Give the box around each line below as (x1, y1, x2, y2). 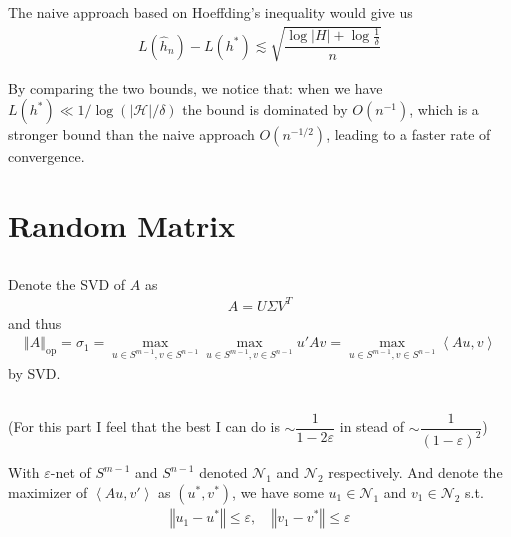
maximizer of (8, 482, 88, 503)
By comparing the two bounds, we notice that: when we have (8, 77, 383, 98)
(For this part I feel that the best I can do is (8, 416, 280, 437)
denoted (199, 462, 248, 483)
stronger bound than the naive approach (8, 124, 255, 145)
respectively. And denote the (328, 462, 503, 483)
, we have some (232, 482, 324, 503)
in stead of (339, 416, 405, 437)
